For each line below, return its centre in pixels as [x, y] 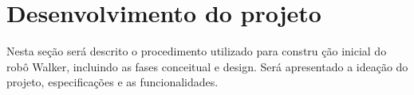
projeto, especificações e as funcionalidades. [112, 82]
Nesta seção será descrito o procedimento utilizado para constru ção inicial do [197, 51]
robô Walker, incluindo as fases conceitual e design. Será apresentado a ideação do [207, 66]
